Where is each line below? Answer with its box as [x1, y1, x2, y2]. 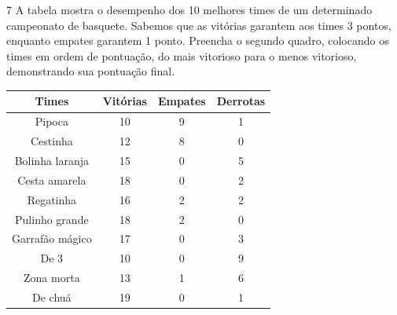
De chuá [32, 288, 72, 305]
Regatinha [27, 191, 77, 207]
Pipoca [35, 113, 68, 130]
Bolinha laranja [14, 152, 90, 168]
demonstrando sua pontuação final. [6, 63, 175, 79]
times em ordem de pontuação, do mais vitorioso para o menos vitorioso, [6, 47, 357, 64]
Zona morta [24, 269, 80, 286]
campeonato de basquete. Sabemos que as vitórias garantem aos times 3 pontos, [6, 16, 391, 33]
